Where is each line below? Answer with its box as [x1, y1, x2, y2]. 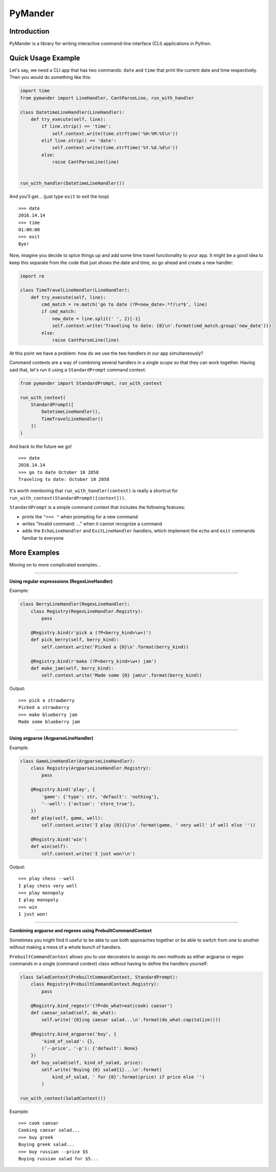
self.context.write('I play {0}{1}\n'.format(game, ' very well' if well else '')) [41, 822, 256, 828]
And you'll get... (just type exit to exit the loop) [9, 193, 109, 199]
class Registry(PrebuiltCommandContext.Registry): [30, 981, 159, 987]
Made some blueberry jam [18, 719, 80, 725]
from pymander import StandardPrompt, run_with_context [20, 380, 162, 386]
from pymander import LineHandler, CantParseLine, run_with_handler [20, 95, 194, 101]
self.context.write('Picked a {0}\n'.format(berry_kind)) [41, 644, 189, 650]
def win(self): [30, 844, 68, 849]
